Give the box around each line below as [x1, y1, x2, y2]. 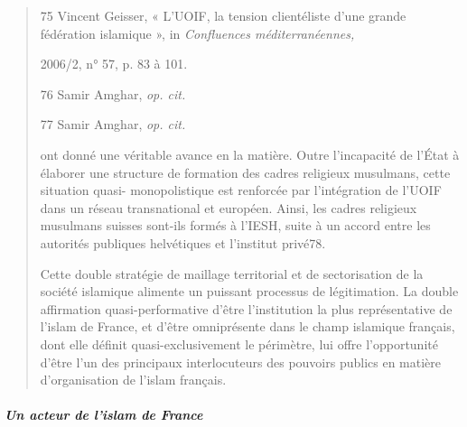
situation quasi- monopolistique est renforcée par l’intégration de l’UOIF [40, 181, 442, 200]
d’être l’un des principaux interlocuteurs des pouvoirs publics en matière [40, 352, 442, 371]
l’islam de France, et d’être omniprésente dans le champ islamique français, [40, 317, 455, 336]
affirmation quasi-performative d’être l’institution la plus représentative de [40, 299, 453, 318]
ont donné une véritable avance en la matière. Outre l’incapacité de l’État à [40, 144, 460, 163]
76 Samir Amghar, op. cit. [40, 84, 186, 103]
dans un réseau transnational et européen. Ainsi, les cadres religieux [40, 198, 417, 217]
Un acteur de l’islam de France [5, 405, 203, 424]
